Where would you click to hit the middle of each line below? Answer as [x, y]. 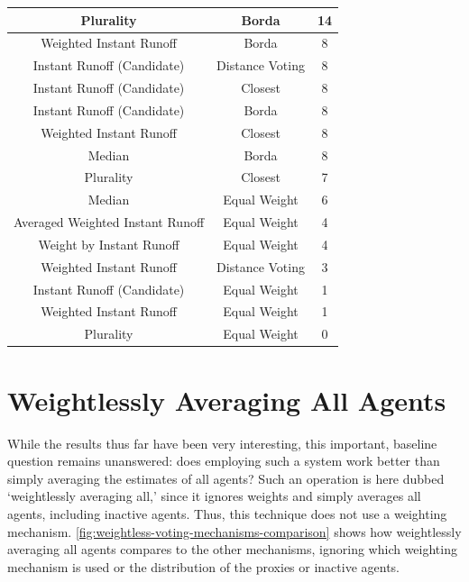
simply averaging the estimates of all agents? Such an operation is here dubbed [226, 478]
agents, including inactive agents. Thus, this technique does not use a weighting [227, 513]
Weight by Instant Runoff [109, 244]
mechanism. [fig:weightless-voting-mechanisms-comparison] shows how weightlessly [234, 531]
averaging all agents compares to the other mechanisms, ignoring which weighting [232, 549]
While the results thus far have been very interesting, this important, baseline [222, 443]
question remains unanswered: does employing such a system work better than [224, 461]
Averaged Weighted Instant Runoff [109, 222]
